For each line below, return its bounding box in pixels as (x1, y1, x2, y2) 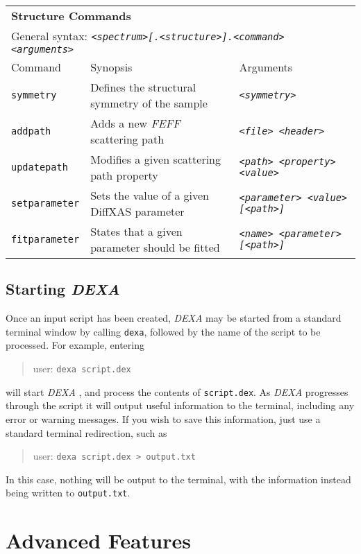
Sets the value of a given (90, 187, 209, 203)
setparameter (11, 198, 80, 209)
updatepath (11, 162, 68, 173)
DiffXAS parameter (90, 203, 185, 219)
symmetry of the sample (90, 95, 208, 111)
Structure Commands (11, 8, 131, 24)
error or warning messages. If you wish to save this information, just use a (6, 411, 321, 426)
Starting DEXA (6, 278, 120, 300)
